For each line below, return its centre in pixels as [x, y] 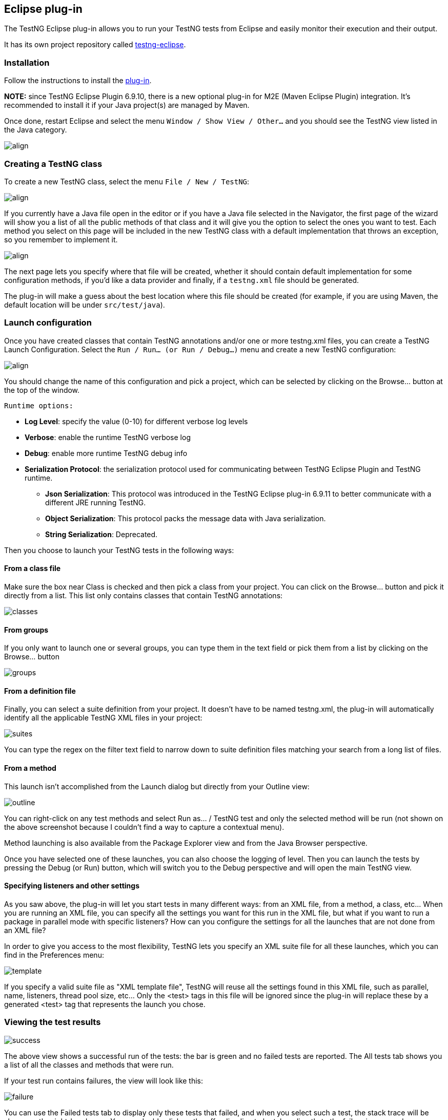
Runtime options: [39, 405]
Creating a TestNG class [53, 164]
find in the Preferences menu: [54, 955]
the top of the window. [42, 390]
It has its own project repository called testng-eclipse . [95, 45]
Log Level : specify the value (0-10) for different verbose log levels [136, 421]
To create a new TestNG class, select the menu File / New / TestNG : [127, 181]
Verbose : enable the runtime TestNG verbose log [108, 437]
